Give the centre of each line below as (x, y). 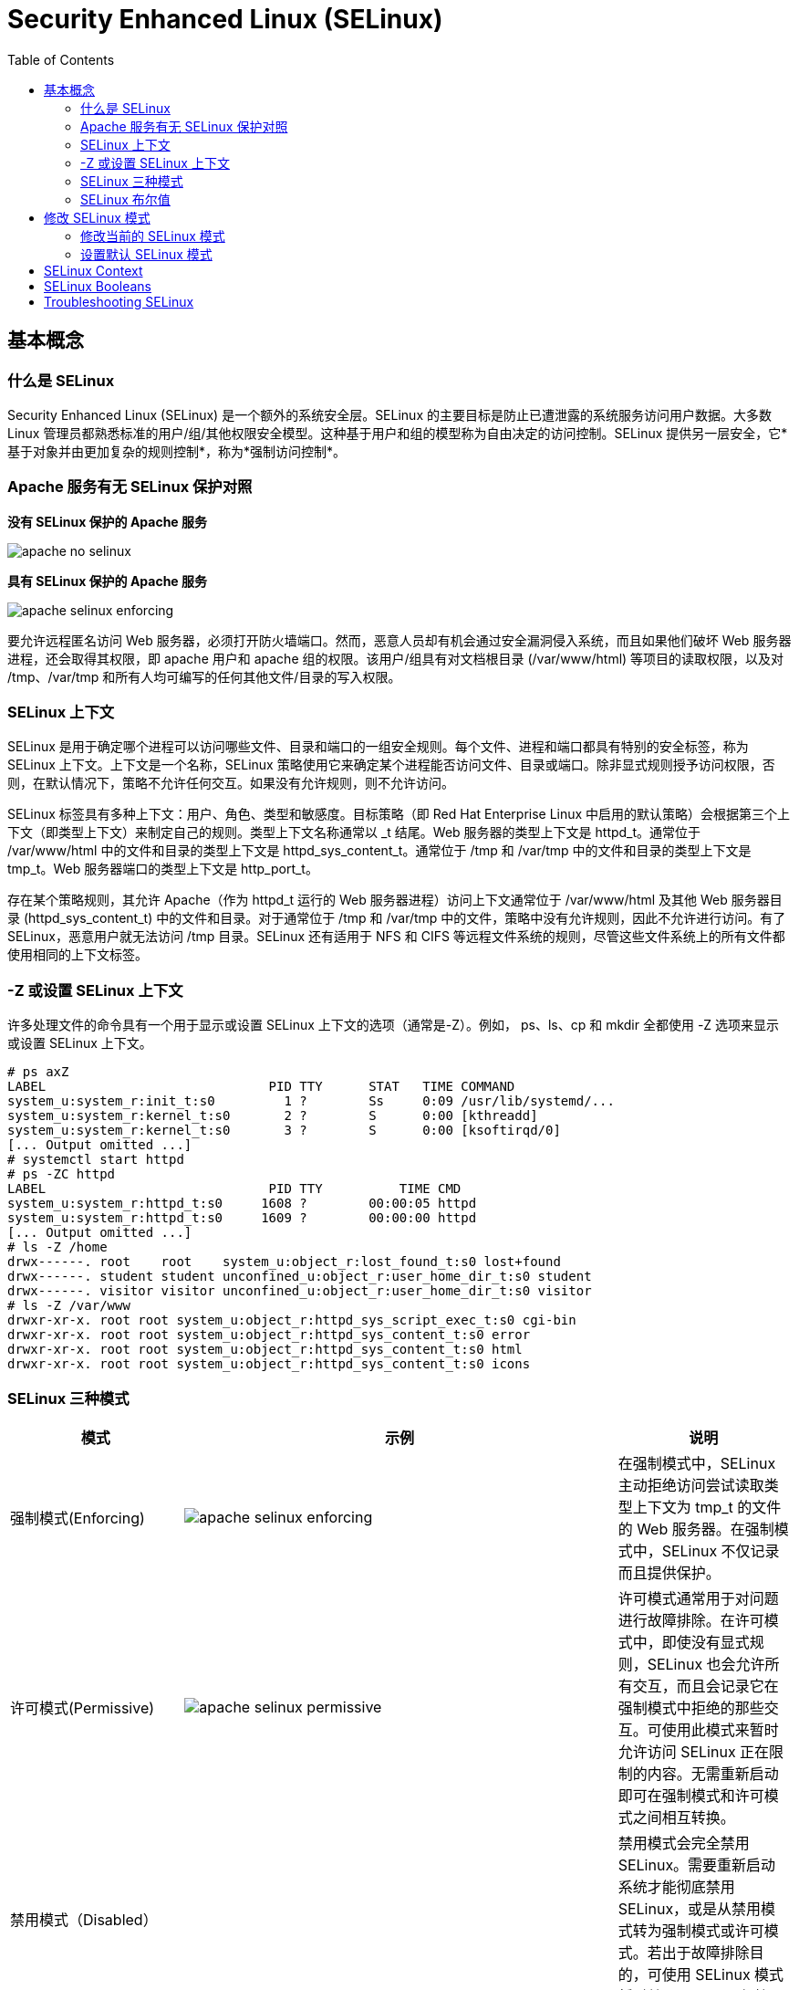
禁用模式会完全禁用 (684, 1843)
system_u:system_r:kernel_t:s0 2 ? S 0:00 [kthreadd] (273, 1116)
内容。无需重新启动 (713, 1773)
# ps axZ (38, 1072)
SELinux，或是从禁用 (690, 1908)
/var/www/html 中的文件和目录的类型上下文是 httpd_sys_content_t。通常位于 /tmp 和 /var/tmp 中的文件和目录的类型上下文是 (379, 851)
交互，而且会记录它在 (706, 1686)
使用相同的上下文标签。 (78, 955)
